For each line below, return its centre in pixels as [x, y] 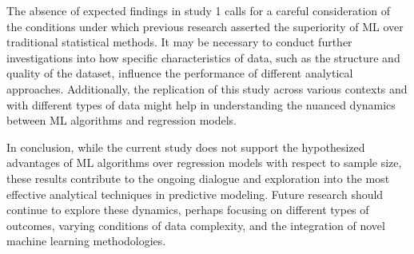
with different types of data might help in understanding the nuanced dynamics [201, 104]
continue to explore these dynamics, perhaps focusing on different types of [188, 210]
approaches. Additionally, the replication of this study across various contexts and [207, 88]
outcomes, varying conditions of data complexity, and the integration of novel [196, 225]
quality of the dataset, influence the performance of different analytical [180, 73]
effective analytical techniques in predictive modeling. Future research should [195, 194]
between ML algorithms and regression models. [121, 120]
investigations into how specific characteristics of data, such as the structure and [203, 57]
